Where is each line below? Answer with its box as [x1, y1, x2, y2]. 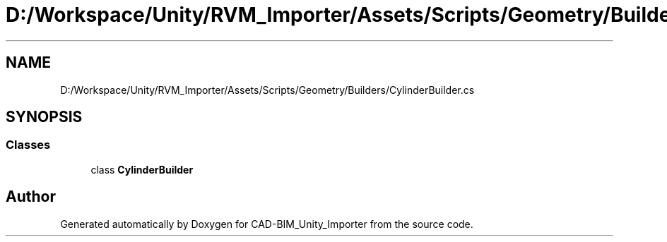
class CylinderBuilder [90, 163, 194, 176]
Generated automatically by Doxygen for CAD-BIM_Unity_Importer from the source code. [60, 217, 473, 230]
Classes [6, 138, 51, 152]
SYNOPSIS [6, 108, 83, 126]
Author [6, 188, 56, 206]
